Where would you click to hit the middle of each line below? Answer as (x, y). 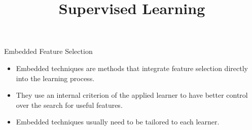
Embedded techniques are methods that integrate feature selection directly (132, 68)
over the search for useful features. (69, 105)
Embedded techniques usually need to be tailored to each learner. (118, 122)
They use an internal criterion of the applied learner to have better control (132, 95)
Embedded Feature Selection (48, 51)
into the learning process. (55, 78)
